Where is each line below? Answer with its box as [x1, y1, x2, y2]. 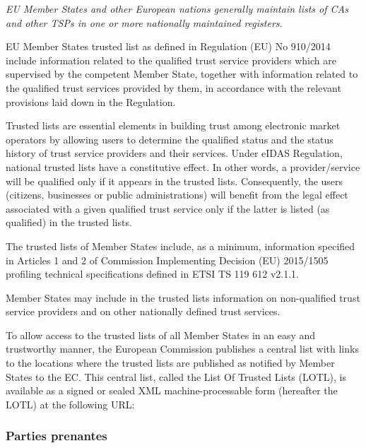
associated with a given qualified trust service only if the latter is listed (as [6, 201, 330, 216]
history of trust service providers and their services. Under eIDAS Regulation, [6, 146, 343, 160]
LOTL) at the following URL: [6, 396, 135, 411]
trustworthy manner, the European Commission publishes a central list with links [6, 341, 359, 356]
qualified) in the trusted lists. [6, 215, 132, 230]
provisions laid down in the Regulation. [6, 94, 176, 109]
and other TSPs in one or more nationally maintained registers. [6, 15, 283, 30]
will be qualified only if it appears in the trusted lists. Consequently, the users [6, 173, 343, 188]
